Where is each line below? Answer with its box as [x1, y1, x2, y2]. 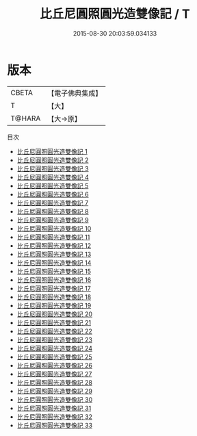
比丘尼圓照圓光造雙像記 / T [40, 6, 190, 22]
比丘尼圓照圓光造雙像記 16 [16, 275, 92, 284]
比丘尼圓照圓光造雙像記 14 [16, 258, 92, 267]
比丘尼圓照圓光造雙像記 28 [16, 378, 92, 387]
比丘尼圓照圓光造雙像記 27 [16, 370, 92, 378]
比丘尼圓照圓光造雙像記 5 [16, 181, 89, 190]
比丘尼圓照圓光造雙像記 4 [16, 172, 89, 181]
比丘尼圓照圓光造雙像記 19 [16, 301, 92, 309]
